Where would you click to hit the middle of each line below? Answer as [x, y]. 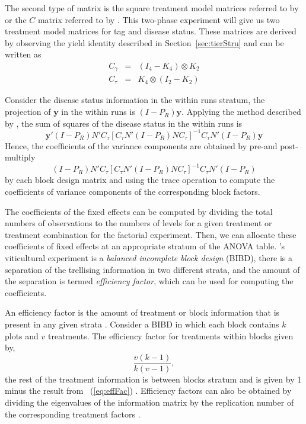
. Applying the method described [241, 112]
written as [23, 54]
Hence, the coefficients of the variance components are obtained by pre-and [141, 145]
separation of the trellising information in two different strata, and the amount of [152, 269]
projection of [28, 112]
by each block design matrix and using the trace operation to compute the [140, 180]
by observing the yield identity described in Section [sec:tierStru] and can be [144, 42]
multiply [20, 157]
